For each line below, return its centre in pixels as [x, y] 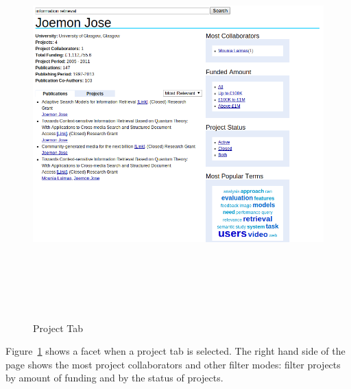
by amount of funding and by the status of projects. [114, 378]
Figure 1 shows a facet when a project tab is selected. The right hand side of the [175, 351]
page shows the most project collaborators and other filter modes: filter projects [173, 364]
